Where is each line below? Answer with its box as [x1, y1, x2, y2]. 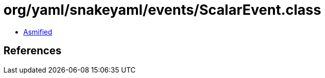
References [3, 44, 62, 57]
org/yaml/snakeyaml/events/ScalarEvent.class [3, 1, 322, 18]
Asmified [23, 27, 53, 36]
